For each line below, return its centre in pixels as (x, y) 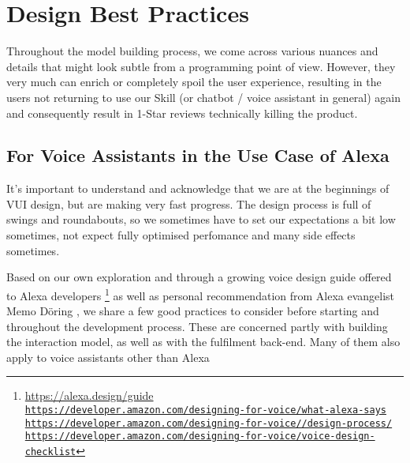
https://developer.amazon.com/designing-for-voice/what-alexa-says (205, 410)
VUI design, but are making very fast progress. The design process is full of (189, 203)
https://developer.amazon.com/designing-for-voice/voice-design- (200, 437)
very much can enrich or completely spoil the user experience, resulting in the (194, 82)
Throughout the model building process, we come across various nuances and (192, 51)
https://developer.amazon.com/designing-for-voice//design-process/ (209, 423)
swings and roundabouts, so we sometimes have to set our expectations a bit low (201, 219)
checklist (50, 452)
